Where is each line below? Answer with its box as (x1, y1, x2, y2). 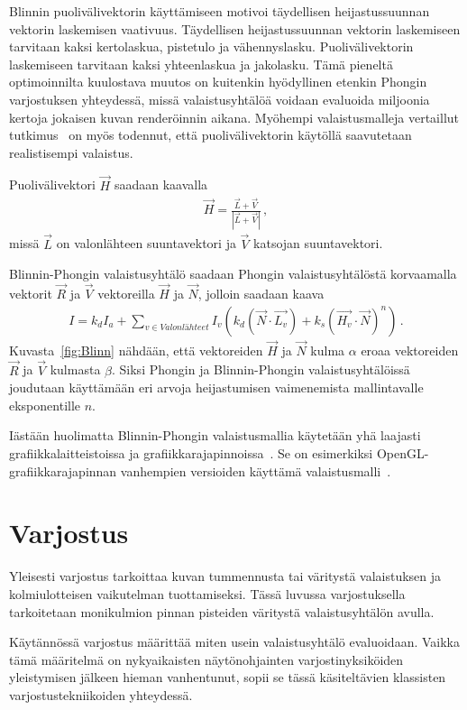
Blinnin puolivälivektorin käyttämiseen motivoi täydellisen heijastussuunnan (9, 2, 430, 20)
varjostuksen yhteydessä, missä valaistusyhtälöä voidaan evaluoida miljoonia (9, 89, 430, 108)
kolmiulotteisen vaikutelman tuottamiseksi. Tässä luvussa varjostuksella (9, 584, 406, 603)
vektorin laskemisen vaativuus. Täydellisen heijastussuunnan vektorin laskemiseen (9, 19, 461, 38)
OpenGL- (376, 444, 429, 463)
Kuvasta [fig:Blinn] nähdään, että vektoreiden (9, 340, 263, 359)
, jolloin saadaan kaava (197, 284, 325, 302)
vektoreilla (97, 284, 155, 302)
